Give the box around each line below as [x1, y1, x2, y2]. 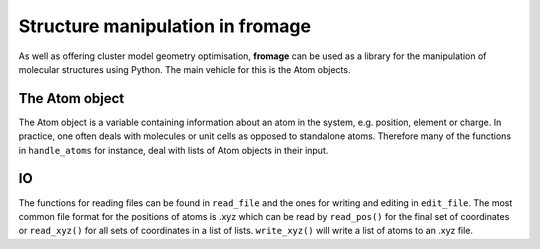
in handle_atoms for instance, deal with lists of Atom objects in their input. [18, 144, 329, 156]
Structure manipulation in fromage [18, 15, 312, 37]
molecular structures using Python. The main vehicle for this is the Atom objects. [18, 63, 351, 75]
